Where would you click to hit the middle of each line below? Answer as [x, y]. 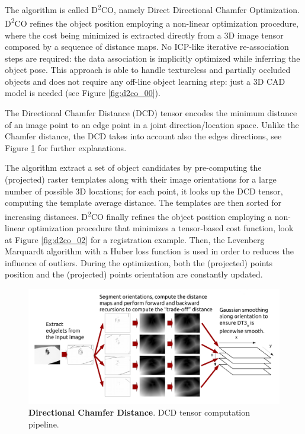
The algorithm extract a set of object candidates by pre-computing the [133, 167]
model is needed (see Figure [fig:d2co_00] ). [83, 93]
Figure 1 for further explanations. [66, 147]
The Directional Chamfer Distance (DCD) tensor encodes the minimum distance [151, 113]
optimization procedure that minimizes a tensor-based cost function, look [160, 228]
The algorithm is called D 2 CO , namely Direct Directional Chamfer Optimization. [152, 9]
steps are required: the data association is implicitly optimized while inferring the [152, 58]
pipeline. [44, 424]
